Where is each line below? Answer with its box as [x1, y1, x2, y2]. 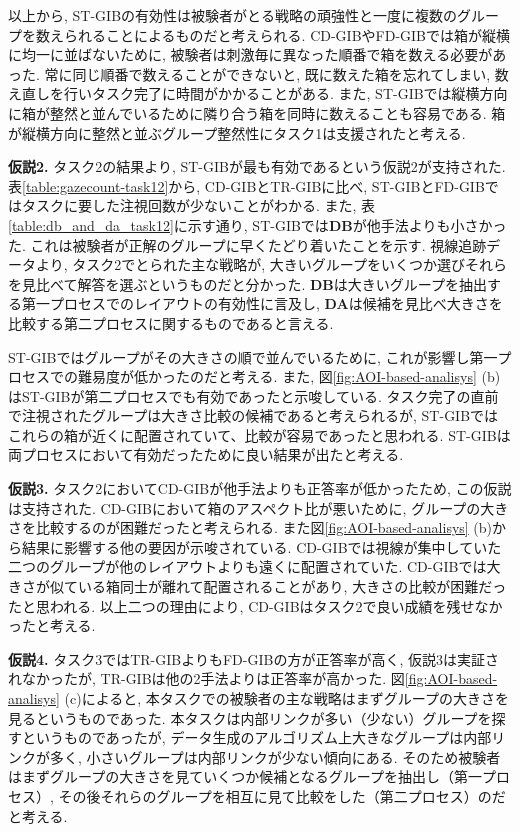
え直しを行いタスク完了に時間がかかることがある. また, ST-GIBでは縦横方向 [8, 83, 508, 104]
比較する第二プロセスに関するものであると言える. [8, 312, 334, 333]
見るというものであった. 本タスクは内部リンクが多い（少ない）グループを [8, 707, 492, 728]
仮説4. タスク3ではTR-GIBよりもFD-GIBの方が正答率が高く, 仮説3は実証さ [8, 648, 499, 669]
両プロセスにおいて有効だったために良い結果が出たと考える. [8, 444, 404, 465]
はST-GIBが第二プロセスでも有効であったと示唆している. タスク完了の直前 [8, 385, 499, 406]
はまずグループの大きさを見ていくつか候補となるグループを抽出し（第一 [8, 766, 482, 787]
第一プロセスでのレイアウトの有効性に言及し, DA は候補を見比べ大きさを [21, 293, 503, 314]
